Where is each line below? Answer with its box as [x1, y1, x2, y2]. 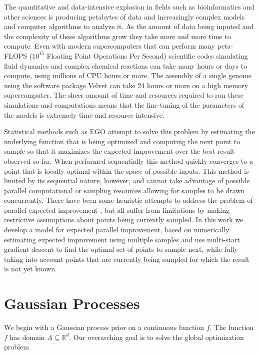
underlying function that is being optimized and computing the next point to [4, 136, 240, 146]
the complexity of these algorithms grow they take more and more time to [4, 31, 231, 41]
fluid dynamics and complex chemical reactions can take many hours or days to [4, 60, 247, 71]
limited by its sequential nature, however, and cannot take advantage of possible [4, 175, 250, 186]
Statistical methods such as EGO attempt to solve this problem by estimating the [4, 126, 255, 137]
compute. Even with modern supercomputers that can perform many [4, 41, 215, 51]
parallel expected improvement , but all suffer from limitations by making [4, 204, 230, 215]
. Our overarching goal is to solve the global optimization [69, 331, 244, 342]
